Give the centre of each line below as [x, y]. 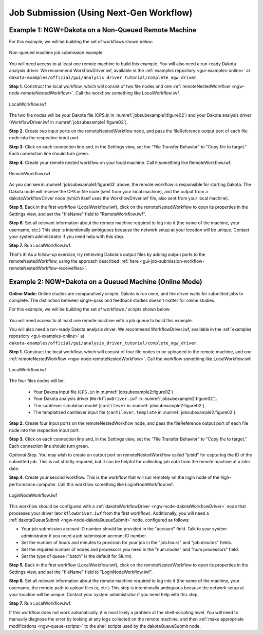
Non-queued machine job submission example [56, 53]
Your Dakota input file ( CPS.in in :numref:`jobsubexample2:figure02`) [103, 392]
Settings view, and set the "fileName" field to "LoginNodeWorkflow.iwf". [81, 572]
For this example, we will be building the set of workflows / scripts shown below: [90, 309]
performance [22, 484]
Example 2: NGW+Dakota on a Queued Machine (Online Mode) [105, 282]
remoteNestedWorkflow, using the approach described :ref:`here [74, 261]
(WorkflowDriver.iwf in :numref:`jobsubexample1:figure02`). [68, 122]
